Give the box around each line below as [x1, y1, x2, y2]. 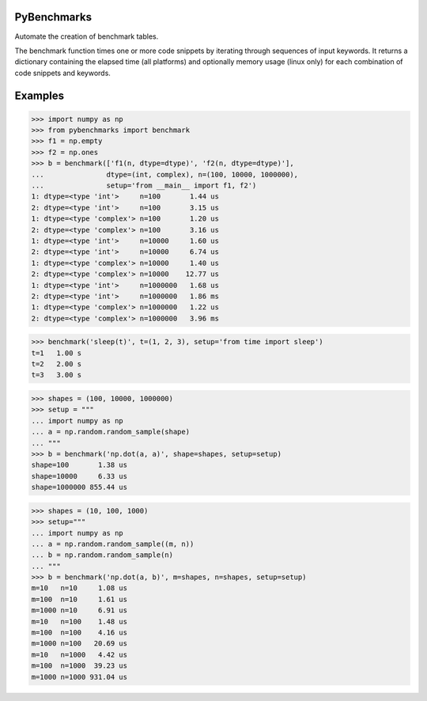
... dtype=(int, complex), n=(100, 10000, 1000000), [31, 170, 299, 179]
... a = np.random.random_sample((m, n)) [31, 539, 195, 548]
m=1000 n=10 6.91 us [31, 606, 128, 615]
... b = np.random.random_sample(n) [31, 551, 174, 559]
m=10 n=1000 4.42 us [31, 650, 128, 659]
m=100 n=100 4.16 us [31, 628, 128, 637]
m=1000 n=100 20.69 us [31, 639, 128, 648]
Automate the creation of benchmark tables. [14, 32, 159, 41]
